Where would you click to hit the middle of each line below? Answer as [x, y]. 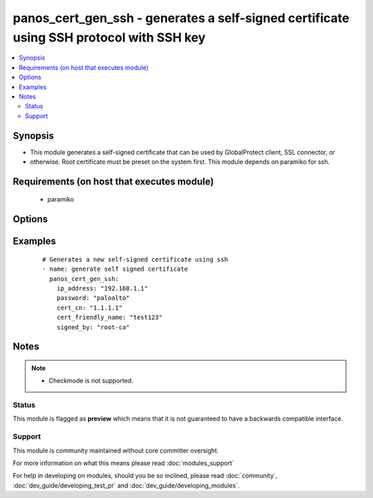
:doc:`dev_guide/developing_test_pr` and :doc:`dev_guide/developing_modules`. [126, 485]
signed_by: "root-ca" [93, 327]
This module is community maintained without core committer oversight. [116, 450]
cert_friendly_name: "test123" [109, 317]
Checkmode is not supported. [91, 381]
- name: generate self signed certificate [115, 269]
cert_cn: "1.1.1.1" [89, 308]
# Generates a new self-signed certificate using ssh [135, 259]
